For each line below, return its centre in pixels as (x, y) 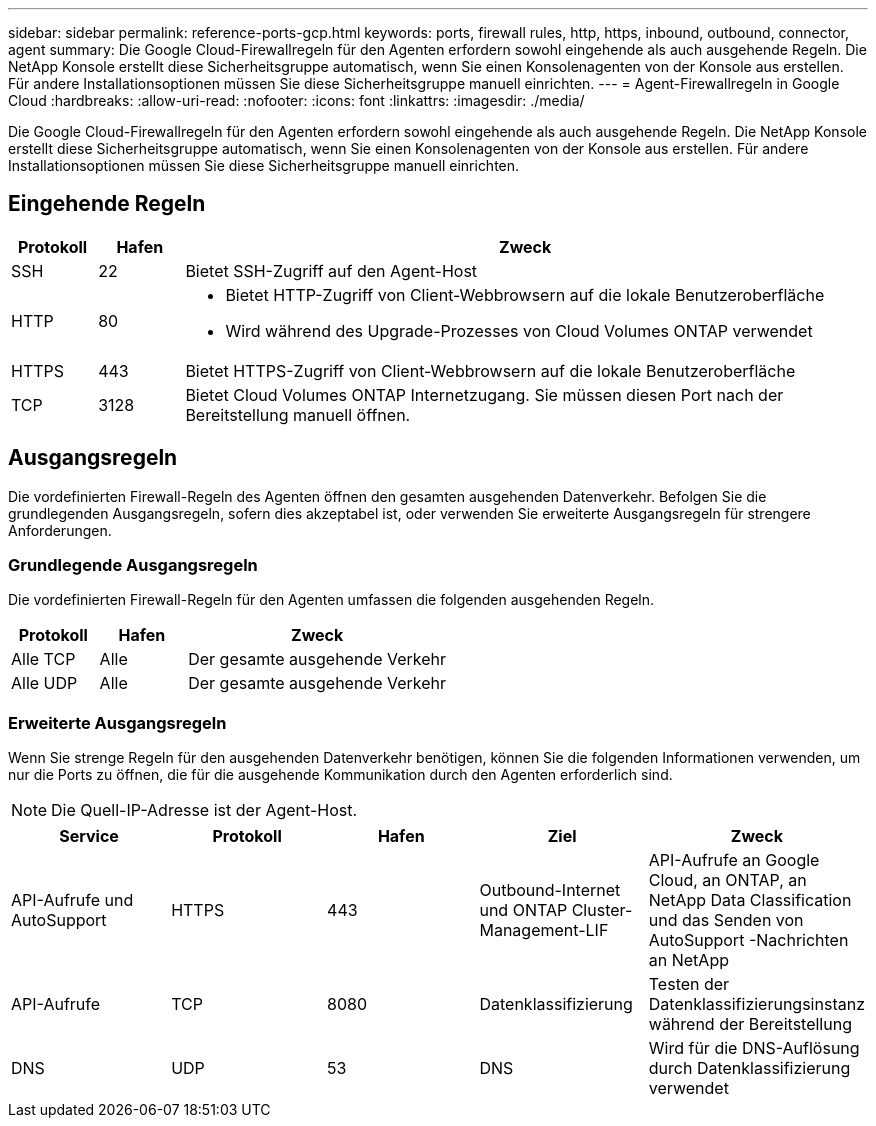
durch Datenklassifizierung (749, 1068)
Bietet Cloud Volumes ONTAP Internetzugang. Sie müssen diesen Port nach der (484, 394)
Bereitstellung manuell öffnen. (298, 414)
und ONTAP (523, 910)
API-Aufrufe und (72, 900)
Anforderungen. (60, 530)
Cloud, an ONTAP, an (727, 880)
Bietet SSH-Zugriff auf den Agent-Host (331, 270)
